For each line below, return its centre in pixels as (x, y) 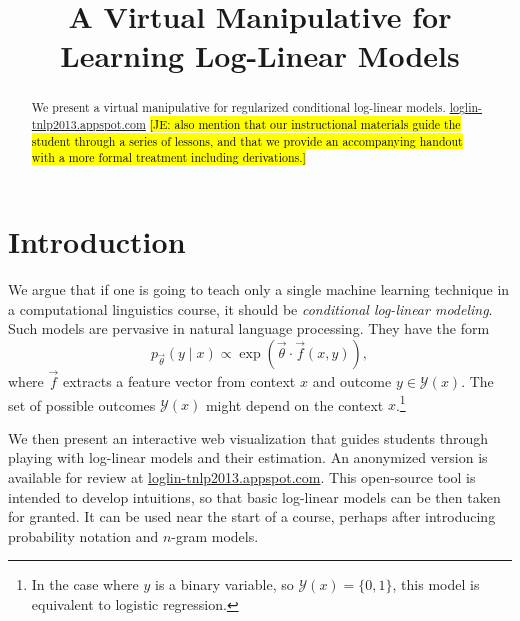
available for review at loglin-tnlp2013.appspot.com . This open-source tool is (242, 476)
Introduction (97, 240)
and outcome (352, 380)
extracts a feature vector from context (179, 380)
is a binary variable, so (224, 584)
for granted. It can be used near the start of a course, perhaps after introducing (252, 516)
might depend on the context (294, 404)
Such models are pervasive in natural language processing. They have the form (249, 328)
